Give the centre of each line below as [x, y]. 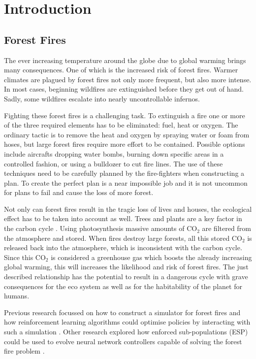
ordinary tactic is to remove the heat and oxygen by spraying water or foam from [127, 134]
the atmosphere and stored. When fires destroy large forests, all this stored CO [123, 238]
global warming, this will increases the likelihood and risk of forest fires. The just [126, 267]
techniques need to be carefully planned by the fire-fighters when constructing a [124, 173]
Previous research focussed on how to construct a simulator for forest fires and [122, 312]
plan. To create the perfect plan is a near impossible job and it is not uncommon [126, 182]
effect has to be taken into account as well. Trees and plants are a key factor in [123, 218]
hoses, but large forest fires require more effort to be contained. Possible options [125, 144]
